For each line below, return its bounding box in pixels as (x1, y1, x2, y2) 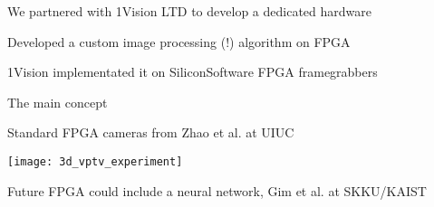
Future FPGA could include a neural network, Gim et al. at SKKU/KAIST (7, 181, 427, 200)
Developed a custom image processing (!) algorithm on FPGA (7, 32, 351, 51)
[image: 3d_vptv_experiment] (7, 155, 183, 168)
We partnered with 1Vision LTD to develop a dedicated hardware (7, 2, 371, 20)
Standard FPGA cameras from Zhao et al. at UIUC (7, 123, 294, 142)
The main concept (7, 92, 108, 111)
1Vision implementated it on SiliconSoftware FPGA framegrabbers (7, 62, 378, 81)
